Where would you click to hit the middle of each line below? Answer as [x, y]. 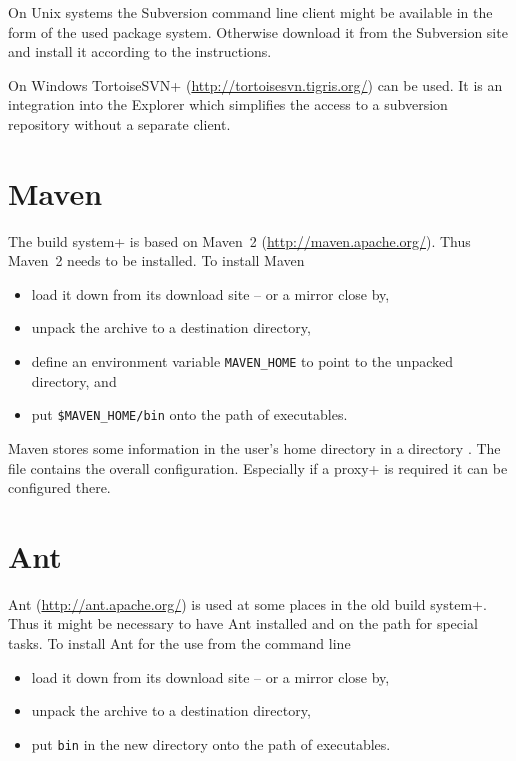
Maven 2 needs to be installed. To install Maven [156, 260]
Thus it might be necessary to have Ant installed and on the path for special [243, 623]
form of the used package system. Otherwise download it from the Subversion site [258, 31]
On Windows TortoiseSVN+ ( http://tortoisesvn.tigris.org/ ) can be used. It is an [255, 84]
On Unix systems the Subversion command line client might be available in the [250, 12]
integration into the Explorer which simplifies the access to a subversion [228, 104]
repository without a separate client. [119, 123]
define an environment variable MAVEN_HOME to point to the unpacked [242, 361]
